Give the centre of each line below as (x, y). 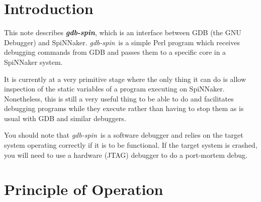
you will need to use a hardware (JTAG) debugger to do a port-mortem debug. (126, 155)
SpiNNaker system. (33, 62)
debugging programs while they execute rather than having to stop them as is (124, 108)
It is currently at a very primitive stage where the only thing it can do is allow (125, 79)
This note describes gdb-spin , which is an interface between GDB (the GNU (123, 32)
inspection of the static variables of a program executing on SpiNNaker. (114, 89)
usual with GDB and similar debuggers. (65, 118)
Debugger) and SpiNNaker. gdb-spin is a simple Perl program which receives (122, 42)
